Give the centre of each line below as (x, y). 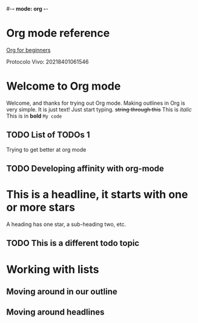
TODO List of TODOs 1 (48, 135)
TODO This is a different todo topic (73, 243)
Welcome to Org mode (64, 86)
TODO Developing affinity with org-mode (85, 169)
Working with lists (53, 269)
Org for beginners (28, 50)
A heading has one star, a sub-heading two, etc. (66, 224)
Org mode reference (58, 33)
